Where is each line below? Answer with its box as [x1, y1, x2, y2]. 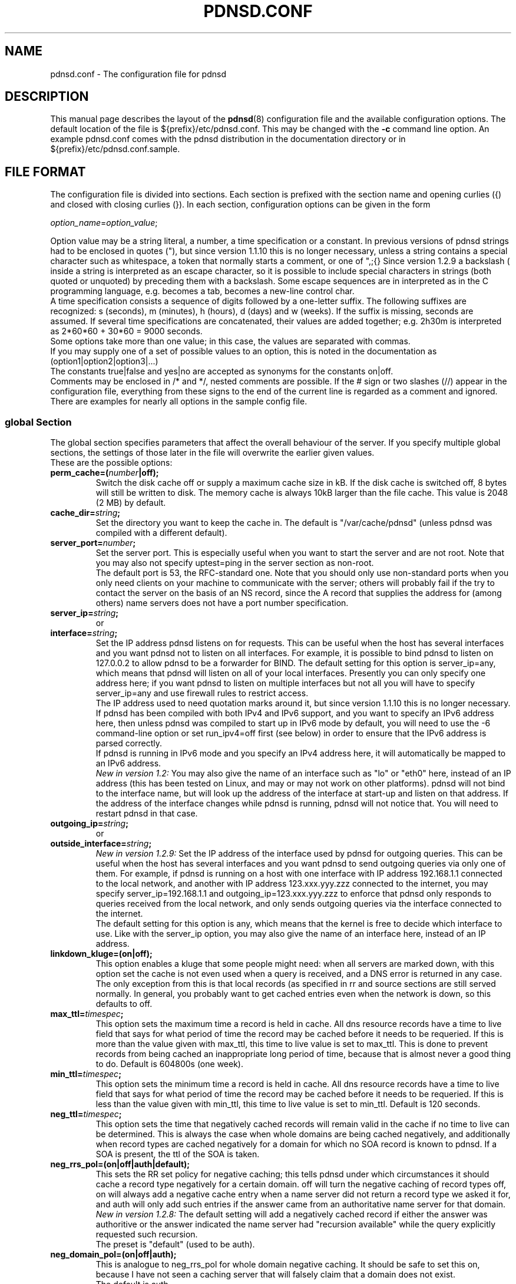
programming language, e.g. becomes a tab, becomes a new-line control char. [50, 286, 355, 297]
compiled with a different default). [95, 528, 227, 538]
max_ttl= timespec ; [50, 1009, 124, 1019]
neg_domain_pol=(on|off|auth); [50, 1249, 177, 1260]
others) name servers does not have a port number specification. [95, 598, 349, 608]
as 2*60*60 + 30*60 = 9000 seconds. [50, 326, 203, 337]
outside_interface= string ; [50, 838, 152, 849]
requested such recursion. [95, 1229, 198, 1240]
